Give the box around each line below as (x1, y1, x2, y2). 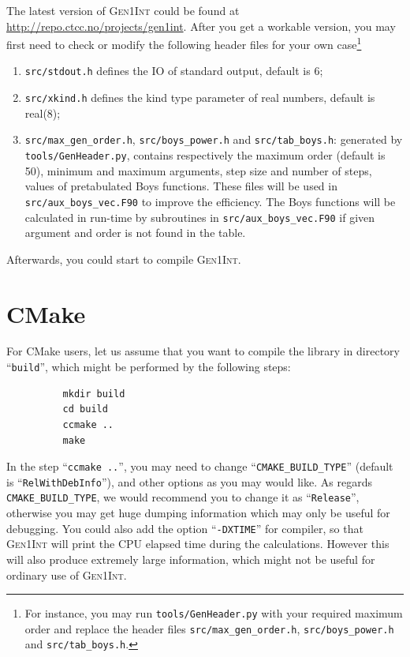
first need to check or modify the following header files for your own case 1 (6, 34, 362, 52)
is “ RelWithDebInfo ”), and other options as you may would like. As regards (6, 473, 372, 490)
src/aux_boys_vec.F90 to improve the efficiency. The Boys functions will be (24, 193, 396, 209)
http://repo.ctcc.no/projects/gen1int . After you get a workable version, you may (6, 17, 396, 34)
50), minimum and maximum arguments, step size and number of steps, (24, 162, 372, 178)
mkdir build (62, 388, 125, 400)
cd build (62, 404, 108, 415)
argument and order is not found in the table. (24, 224, 246, 241)
